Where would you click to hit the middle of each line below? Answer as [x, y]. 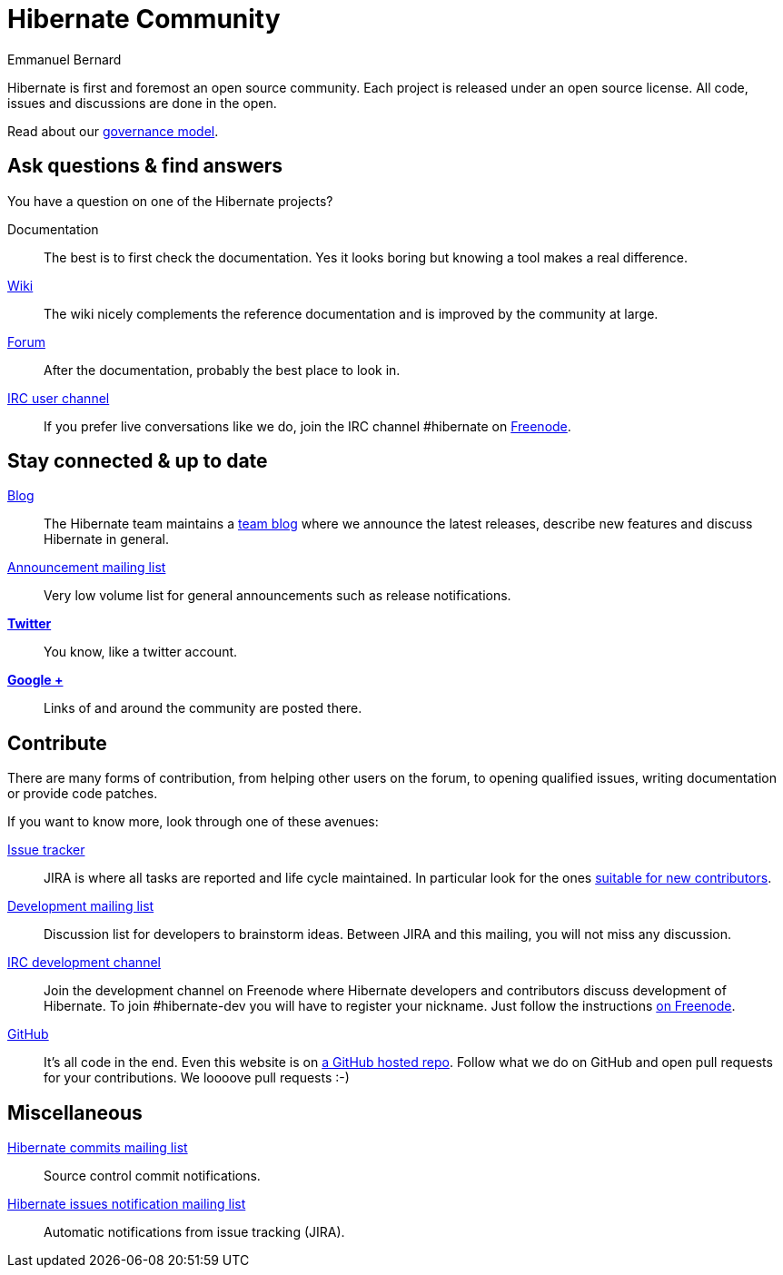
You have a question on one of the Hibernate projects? [170, 201]
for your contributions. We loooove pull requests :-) [197, 1078]
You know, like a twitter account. [141, 652]
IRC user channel [59, 398]
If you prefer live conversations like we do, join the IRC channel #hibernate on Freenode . [307, 426]
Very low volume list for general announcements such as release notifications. [278, 596]
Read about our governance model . [113, 131]
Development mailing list [81, 906]
